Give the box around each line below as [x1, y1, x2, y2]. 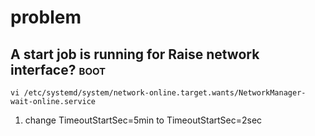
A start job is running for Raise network [10, 46, 260, 63]
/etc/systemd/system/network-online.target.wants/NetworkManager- [23, 88, 307, 98]
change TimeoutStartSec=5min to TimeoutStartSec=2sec [24, 114, 263, 126]
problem [10, 6, 82, 29]
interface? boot [10, 61, 107, 78]
